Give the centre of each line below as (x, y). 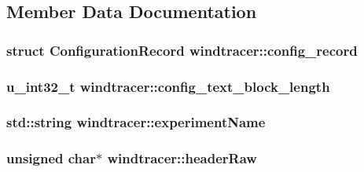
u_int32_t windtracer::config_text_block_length (168, 86)
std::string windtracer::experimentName (136, 122)
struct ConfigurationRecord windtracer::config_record (182, 50)
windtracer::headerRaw (182, 158)
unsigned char (51, 158)
